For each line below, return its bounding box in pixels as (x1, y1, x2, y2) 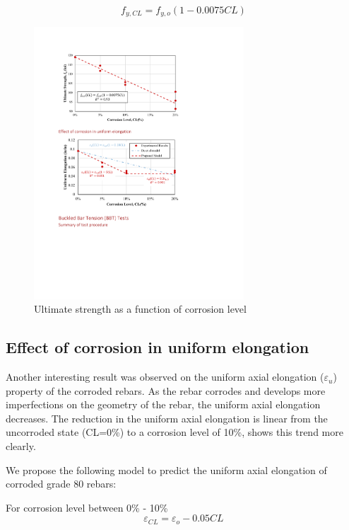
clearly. (6, 439, 36, 454)
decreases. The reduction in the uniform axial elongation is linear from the (6, 410, 328, 425)
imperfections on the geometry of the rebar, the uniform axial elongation (6, 397, 321, 412)
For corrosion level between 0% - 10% (6, 500, 168, 514)
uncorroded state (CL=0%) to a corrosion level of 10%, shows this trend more (6, 425, 343, 439)
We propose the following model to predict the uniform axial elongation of (6, 462, 327, 477)
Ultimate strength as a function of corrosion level (34, 301, 247, 316)
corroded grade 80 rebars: (6, 476, 117, 491)
